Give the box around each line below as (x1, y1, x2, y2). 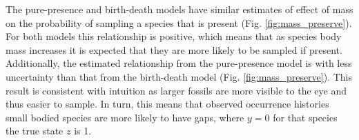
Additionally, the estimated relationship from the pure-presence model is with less (6, 56, 352, 70)
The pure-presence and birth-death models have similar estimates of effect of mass (6, 2, 353, 16)
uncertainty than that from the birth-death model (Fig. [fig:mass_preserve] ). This (6, 69, 353, 83)
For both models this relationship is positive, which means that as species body (6, 29, 342, 43)
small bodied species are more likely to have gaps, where (6, 110, 244, 124)
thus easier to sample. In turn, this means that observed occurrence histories (6, 97, 329, 111)
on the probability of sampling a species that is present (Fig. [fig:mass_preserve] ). (6, 15, 352, 30)
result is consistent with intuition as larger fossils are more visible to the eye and (6, 83, 347, 97)
